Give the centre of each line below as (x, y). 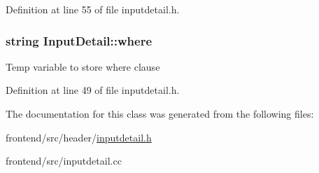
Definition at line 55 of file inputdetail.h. (93, 9)
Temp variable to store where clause (83, 66)
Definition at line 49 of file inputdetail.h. (93, 90)
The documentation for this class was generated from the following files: (160, 113)
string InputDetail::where (79, 40)
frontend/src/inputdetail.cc (64, 161)
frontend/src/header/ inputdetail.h (79, 137)
